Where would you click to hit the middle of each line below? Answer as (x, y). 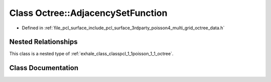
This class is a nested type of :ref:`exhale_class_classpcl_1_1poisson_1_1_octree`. (91, 54)
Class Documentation (44, 68)
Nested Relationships (43, 42)
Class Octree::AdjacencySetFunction (88, 13)
